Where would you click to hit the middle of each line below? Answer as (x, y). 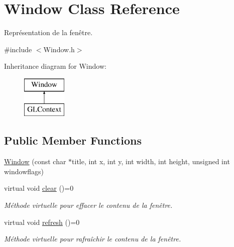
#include (18, 49)
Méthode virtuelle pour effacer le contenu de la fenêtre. (88, 205)
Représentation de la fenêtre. (48, 32)
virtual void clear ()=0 (39, 188)
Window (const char (35, 161)
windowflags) (24, 171)
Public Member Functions (73, 140)
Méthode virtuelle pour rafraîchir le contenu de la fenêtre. (93, 239)
